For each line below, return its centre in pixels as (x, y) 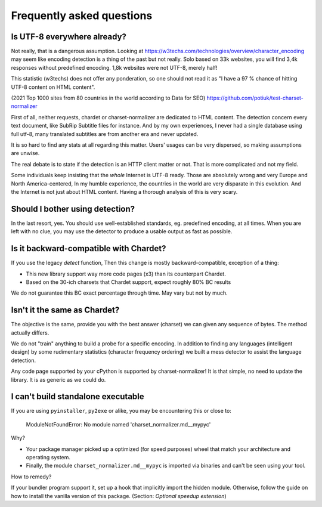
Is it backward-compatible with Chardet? (89, 248)
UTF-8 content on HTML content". (53, 87)
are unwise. (25, 153)
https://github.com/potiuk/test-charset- (255, 98)
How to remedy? (31, 477)
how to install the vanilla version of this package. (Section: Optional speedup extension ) (119, 496)
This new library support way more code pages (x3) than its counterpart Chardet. (126, 274)
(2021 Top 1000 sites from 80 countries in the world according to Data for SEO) (108, 98)
